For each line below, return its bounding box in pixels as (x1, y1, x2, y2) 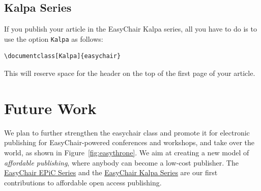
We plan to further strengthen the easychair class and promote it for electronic (4, 127, 250, 138)
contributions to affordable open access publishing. (4, 177, 162, 187)
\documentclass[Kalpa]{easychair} (4, 52, 121, 60)
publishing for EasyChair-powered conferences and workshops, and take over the (4, 137, 254, 148)
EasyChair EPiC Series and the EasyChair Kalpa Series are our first (4, 167, 218, 178)
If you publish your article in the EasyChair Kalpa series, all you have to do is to (4, 23, 257, 34)
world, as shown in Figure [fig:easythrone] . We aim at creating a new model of (4, 147, 249, 157)
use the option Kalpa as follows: (4, 33, 103, 44)
